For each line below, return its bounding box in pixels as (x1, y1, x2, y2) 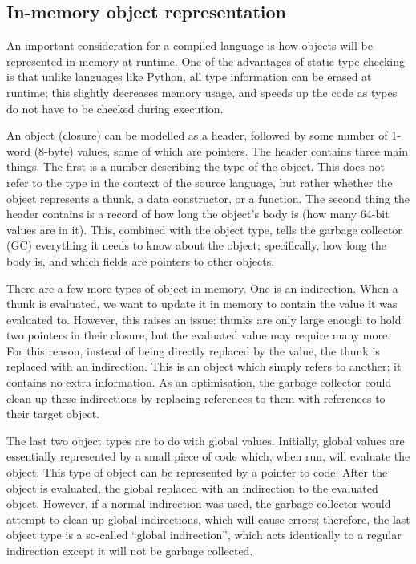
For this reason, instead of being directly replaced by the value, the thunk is (6, 342, 380, 359)
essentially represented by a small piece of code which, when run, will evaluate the (6, 448, 410, 465)
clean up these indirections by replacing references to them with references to (6, 389, 386, 406)
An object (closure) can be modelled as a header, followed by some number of (6, 127, 388, 144)
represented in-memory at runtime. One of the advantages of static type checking (6, 52, 405, 69)
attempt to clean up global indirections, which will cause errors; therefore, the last (6, 510, 410, 527)
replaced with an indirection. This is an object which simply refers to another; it (6, 358, 402, 375)
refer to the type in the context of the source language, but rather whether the (6, 173, 393, 190)
